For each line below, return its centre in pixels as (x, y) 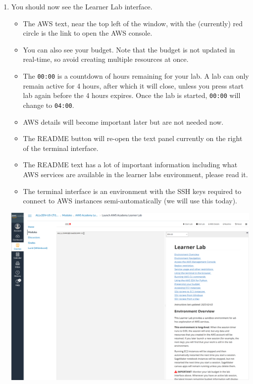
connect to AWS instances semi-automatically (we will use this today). (130, 201)
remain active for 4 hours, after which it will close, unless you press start (133, 85)
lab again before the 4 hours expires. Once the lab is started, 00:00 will (132, 95)
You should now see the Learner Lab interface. (82, 6)
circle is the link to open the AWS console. (88, 33)
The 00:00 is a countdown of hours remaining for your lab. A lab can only (136, 75)
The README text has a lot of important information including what (130, 165)
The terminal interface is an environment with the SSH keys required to (132, 191)
